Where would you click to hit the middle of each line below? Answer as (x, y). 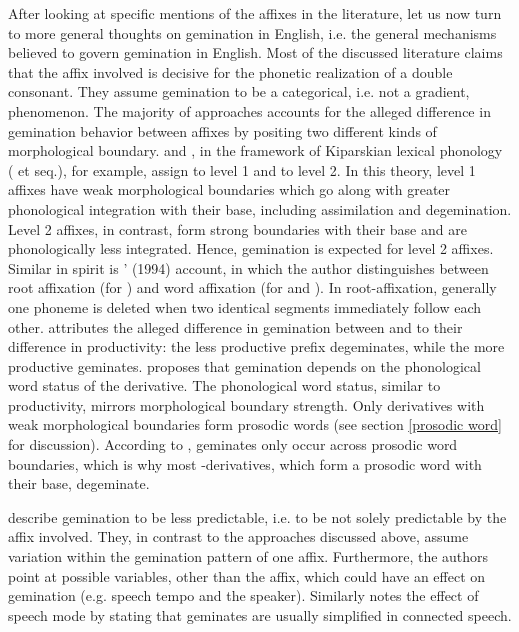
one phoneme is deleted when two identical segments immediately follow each (245, 306)
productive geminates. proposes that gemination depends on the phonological (244, 365)
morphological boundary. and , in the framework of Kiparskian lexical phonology (255, 150)
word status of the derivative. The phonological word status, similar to (224, 385)
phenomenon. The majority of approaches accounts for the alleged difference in (249, 110)
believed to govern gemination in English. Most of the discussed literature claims (255, 52)
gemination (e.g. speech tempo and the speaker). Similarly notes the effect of (243, 595)
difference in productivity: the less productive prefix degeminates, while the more (256, 346)
